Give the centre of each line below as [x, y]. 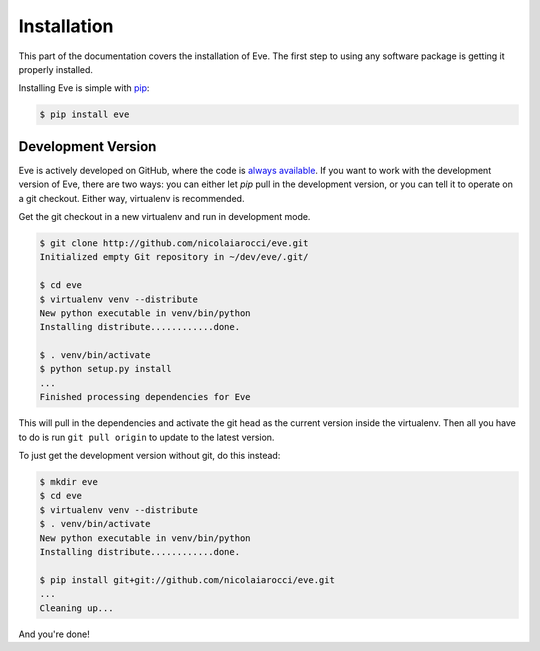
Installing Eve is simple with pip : [84, 88]
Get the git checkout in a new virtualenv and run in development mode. [164, 216]
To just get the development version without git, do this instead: [149, 456]
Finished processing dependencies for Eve [145, 397]
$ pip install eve [84, 114]
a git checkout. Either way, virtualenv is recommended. [131, 198]
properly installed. [56, 69]
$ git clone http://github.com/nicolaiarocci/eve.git [174, 243]
